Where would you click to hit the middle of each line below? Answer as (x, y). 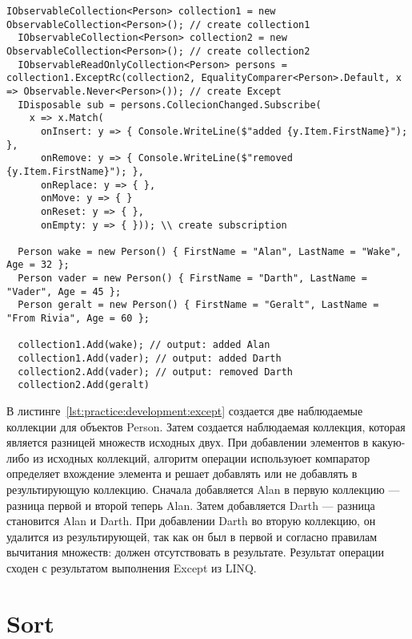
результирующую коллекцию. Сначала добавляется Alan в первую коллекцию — (203, 489)
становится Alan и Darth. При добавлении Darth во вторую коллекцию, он (191, 521)
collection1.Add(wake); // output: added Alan (144, 345)
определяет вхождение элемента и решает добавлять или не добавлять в (182, 473)
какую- (388, 442)
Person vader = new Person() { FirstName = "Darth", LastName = (193, 279)
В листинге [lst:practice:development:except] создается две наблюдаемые (185, 411)
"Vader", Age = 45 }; (64, 291)
